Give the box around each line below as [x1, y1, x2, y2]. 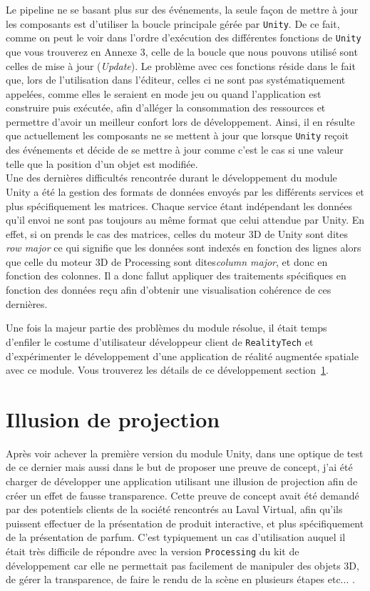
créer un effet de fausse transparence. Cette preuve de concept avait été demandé [6, 487, 359, 502]
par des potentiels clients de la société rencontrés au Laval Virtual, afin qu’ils [6, 502, 343, 517]
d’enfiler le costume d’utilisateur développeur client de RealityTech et [6, 334, 314, 349]
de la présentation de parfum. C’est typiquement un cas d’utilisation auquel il [6, 530, 346, 545]
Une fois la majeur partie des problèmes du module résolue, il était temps [6, 320, 327, 335]
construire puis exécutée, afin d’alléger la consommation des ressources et [6, 100, 326, 115]
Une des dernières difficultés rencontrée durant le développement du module [6, 170, 337, 185]
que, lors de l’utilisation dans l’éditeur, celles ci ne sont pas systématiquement [6, 72, 346, 87]
